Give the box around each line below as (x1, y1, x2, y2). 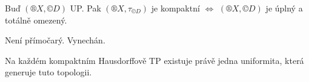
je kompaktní (151, 2, 200, 14)
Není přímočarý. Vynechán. (5, 34, 105, 46)
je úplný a (265, 2, 303, 14)
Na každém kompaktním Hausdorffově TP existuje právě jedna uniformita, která (5, 54, 304, 66)
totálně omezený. (5, 13, 67, 26)
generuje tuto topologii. (5, 66, 92, 78)
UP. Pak (70, 2, 101, 14)
